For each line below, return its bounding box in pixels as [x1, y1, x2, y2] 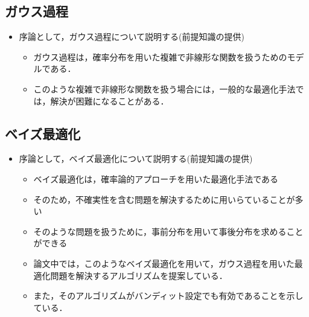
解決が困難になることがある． [50, 94, 169, 107]
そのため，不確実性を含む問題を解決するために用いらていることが [33, 193, 295, 205]
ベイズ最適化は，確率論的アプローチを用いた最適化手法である [33, 172, 279, 185]
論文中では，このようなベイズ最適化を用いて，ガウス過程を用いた [33, 257, 295, 269]
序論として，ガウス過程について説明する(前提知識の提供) [19, 30, 244, 43]
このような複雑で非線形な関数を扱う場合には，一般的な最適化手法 [33, 82, 296, 95]
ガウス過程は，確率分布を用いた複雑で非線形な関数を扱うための [33, 50, 287, 63]
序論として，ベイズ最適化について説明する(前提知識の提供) [19, 152, 253, 165]
